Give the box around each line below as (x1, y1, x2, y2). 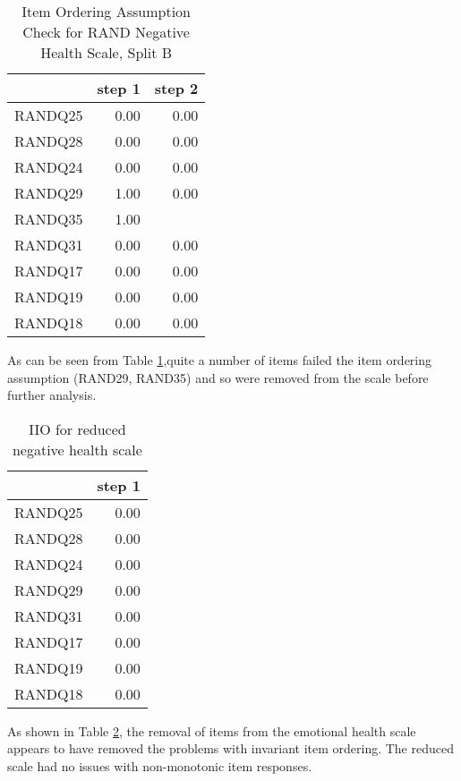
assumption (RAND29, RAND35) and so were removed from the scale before (7, 368, 429, 386)
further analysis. (7, 386, 97, 404)
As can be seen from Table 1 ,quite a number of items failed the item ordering (7, 351, 432, 369)
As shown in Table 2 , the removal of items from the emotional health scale (7, 721, 416, 740)
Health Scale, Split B (40, 42, 173, 63)
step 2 (154, 78, 199, 98)
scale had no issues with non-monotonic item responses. (7, 756, 312, 775)
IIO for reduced (29, 418, 126, 439)
